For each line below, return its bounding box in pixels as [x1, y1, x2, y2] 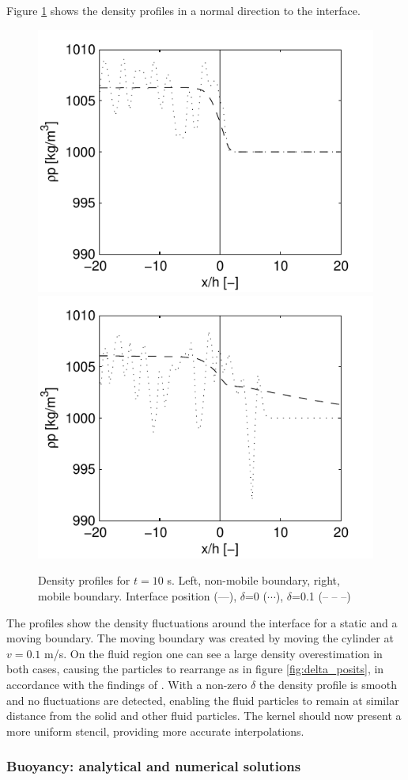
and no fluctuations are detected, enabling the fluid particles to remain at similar [6, 691, 399, 708]
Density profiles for [38, 572, 130, 589]
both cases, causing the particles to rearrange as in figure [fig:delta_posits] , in [6, 661, 384, 677]
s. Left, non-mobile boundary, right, [167, 572, 340, 589]
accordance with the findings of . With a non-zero [6, 676, 247, 692]
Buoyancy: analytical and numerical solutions [6, 756, 301, 776]
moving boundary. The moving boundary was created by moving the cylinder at [6, 630, 394, 646]
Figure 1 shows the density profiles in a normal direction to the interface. [6, 2, 361, 18]
